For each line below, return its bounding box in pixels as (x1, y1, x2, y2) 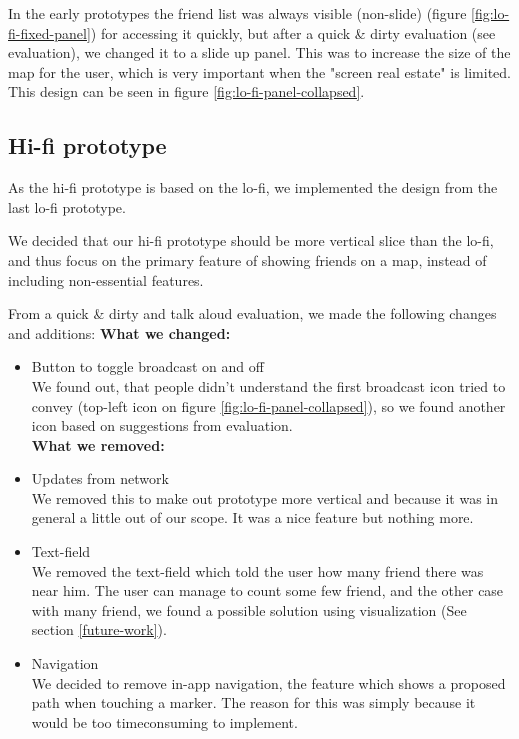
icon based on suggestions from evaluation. (31, 415, 293, 436)
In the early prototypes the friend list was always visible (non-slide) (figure (8, 3, 467, 23)
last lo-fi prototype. (8, 196, 126, 217)
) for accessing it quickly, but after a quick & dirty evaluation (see (90, 22, 496, 43)
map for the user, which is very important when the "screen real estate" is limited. (8, 61, 511, 82)
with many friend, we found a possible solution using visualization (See (31, 599, 467, 620)
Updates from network (31, 468, 169, 489)
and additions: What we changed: (8, 322, 231, 343)
